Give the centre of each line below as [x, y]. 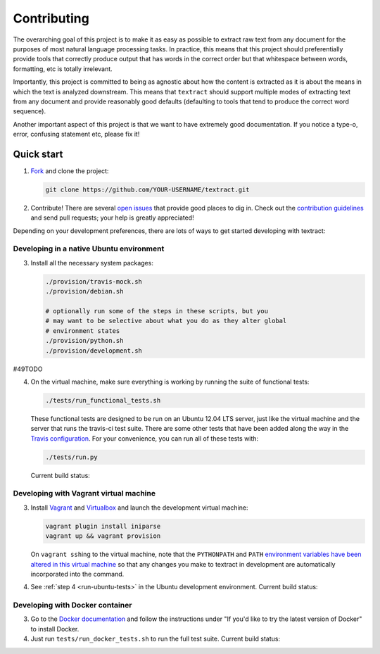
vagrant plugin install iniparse [103, 526]
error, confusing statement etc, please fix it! [76, 134]
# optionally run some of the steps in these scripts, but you [157, 311]
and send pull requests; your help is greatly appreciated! [112, 218]
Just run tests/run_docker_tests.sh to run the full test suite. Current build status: [156, 639]
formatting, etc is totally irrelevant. [63, 69]
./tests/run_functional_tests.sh [103, 400]
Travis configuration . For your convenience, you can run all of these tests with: [145, 438]
